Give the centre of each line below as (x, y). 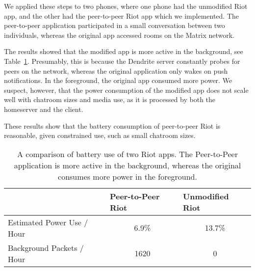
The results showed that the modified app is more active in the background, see (124, 51)
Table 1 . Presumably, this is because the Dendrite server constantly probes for (122, 61)
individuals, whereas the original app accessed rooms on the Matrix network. (119, 35)
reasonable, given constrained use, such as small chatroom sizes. (100, 135)
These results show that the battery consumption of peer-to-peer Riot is (112, 125)
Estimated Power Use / (48, 222)
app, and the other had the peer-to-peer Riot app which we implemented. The (122, 15)
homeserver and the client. (44, 109)
